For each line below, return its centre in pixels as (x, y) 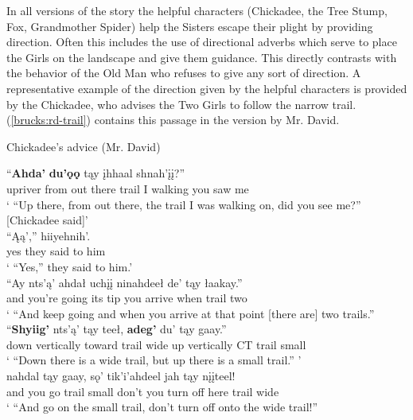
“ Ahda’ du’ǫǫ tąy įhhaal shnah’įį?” (96, 173)
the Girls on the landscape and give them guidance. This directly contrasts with (202, 57)
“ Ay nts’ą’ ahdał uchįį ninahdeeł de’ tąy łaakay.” (125, 282)
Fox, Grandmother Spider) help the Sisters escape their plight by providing (190, 26)
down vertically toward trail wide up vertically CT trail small (156, 344)
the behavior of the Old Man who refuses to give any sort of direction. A (184, 73)
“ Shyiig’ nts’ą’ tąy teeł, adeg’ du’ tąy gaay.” (117, 329)
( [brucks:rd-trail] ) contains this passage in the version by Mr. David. (173, 120)
